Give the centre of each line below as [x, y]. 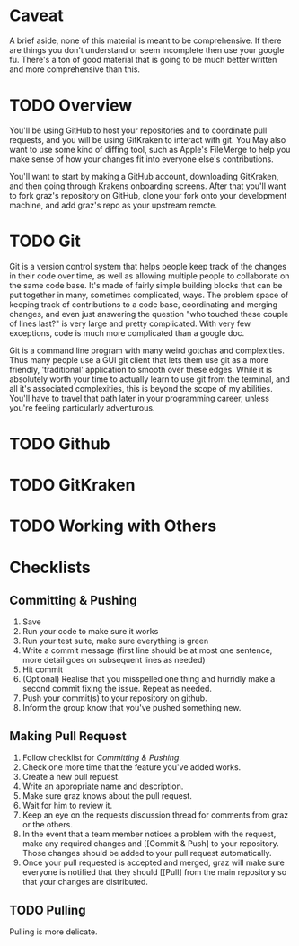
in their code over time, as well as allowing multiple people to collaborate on [149, 276]
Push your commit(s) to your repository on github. [115, 698]
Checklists [50, 567]
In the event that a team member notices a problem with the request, [149, 834]
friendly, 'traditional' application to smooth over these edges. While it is [141, 369]
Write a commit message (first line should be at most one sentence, [147, 650]
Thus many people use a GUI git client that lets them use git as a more [139, 359]
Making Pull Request [68, 736]
